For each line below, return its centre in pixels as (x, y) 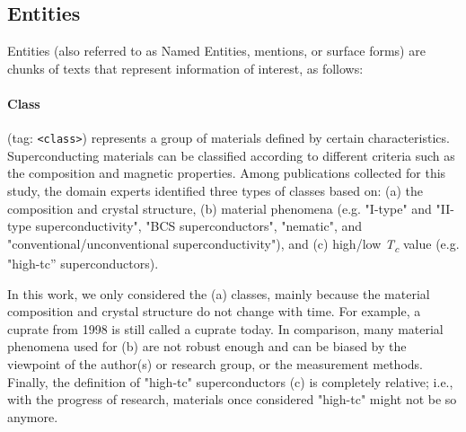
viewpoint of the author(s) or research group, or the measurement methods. (215, 363)
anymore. (33, 416)
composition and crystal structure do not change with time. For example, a (214, 311)
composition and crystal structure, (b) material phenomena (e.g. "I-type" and (220, 208)
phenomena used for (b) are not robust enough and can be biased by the (207, 346)
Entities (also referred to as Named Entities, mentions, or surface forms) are (216, 51)
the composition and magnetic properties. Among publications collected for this (227, 173)
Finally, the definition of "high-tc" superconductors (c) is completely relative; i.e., (230, 381)
